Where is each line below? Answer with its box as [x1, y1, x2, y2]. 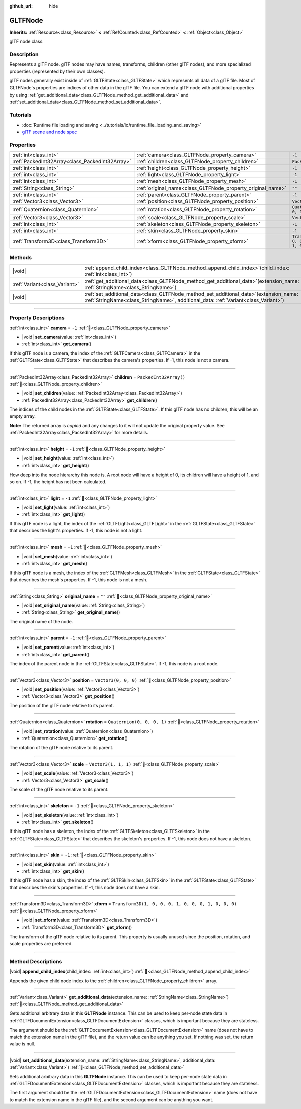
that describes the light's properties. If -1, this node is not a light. [9, 528, 143, 534]
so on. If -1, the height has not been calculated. [9, 479, 107, 485]
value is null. [9, 1041, 35, 1047]
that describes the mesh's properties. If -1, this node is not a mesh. [9, 577, 148, 583]
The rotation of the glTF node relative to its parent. [9, 745, 114, 751]
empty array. [9, 413, 36, 419]
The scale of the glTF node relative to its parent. [9, 786, 109, 792]
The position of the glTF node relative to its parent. [9, 702, 114, 708]
